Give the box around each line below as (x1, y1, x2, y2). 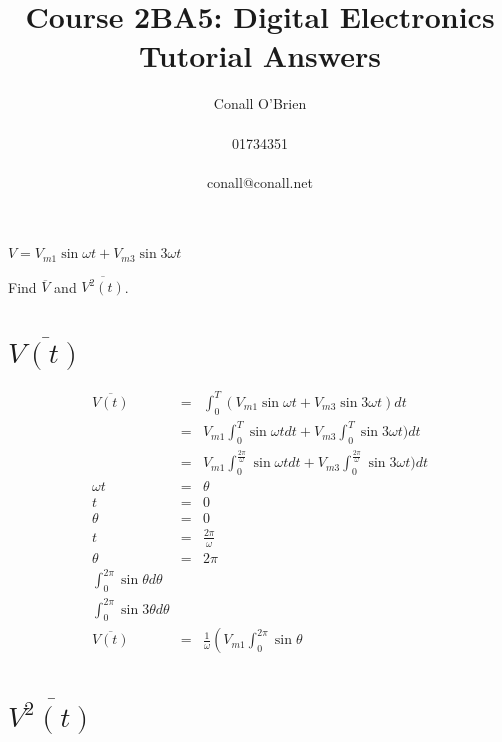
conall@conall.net (207, 171, 313, 192)
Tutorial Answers (139, 35, 381, 76)
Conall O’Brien (213, 93, 307, 114)
